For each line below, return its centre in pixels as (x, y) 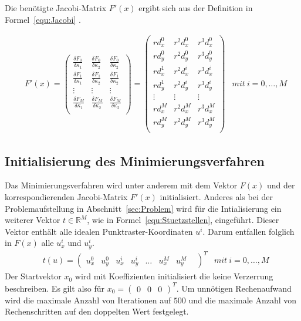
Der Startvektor (33, 276)
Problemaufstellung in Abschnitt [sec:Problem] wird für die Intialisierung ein (143, 208)
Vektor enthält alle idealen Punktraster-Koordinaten (99, 231)
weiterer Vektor (33, 220)
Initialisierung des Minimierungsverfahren (135, 160)
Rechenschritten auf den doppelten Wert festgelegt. (97, 311)
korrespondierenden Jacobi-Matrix (66, 197)
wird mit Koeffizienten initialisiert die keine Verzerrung (174, 276)
